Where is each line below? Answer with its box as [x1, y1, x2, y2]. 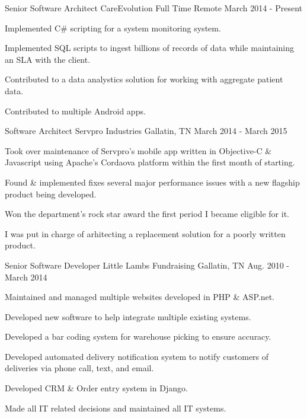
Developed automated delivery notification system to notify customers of [5, 350, 269, 362]
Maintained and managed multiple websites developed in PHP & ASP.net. [5, 291, 274, 303]
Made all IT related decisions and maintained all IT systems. [5, 401, 226, 414]
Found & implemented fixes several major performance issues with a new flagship [5, 176, 300, 188]
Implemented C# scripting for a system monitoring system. [5, 21, 221, 34]
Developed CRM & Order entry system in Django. [5, 382, 188, 394]
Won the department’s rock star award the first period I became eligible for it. [5, 208, 290, 220]
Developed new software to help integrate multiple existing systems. [5, 310, 251, 323]
